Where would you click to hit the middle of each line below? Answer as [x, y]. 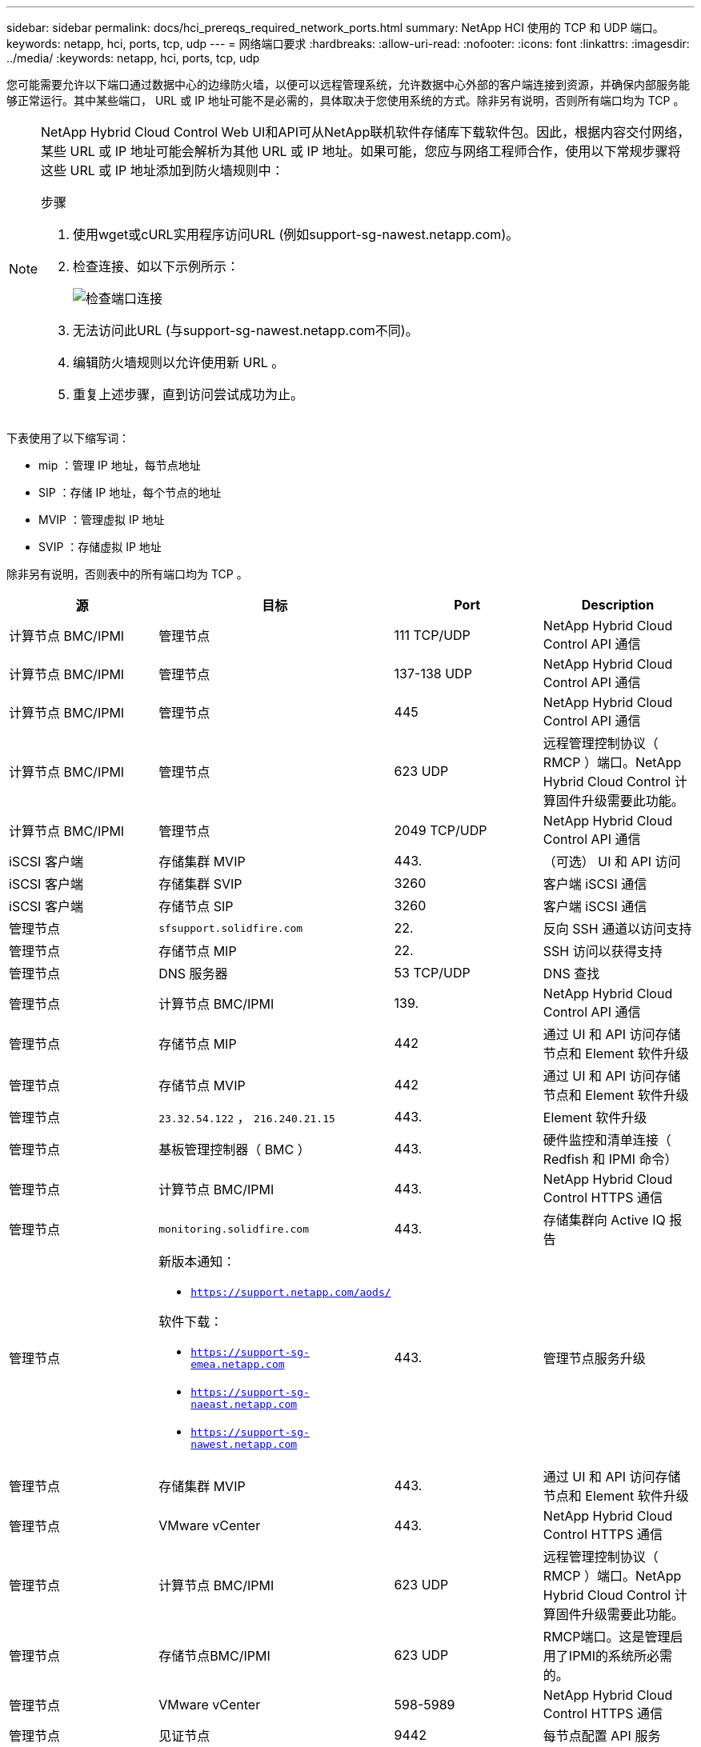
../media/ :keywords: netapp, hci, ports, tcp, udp [133, 58]
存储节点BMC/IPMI [214, 1656]
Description [618, 605]
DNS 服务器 [193, 973]
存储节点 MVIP [202, 1085]
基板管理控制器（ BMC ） [234, 1149]
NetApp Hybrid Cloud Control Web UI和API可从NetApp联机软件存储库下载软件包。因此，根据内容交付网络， [366, 132]
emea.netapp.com [238, 1364]
